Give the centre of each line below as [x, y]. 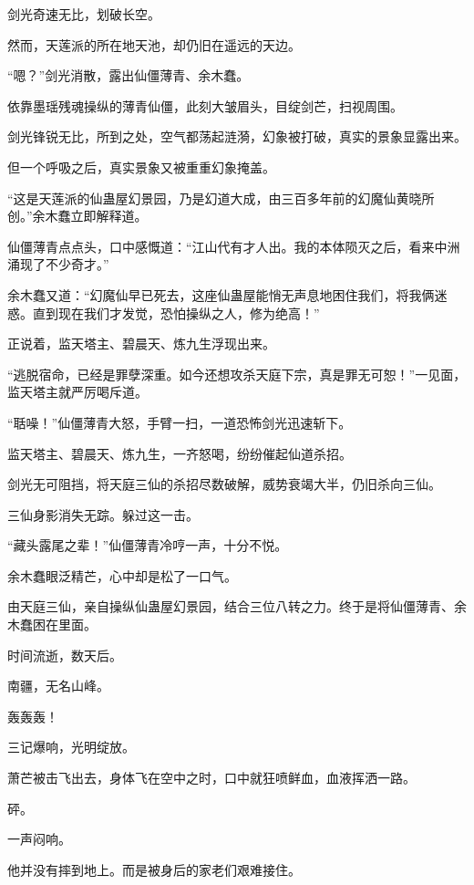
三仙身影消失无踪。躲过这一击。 [103, 514]
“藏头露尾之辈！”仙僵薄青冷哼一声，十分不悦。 [148, 545]
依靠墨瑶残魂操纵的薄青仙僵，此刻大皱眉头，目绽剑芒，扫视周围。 [205, 105]
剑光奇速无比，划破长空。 [84, 14]
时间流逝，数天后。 [65, 655]
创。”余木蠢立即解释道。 [77, 216]
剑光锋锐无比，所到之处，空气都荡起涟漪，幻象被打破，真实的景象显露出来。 [237, 136]
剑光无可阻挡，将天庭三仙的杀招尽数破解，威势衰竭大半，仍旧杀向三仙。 [224, 484]
